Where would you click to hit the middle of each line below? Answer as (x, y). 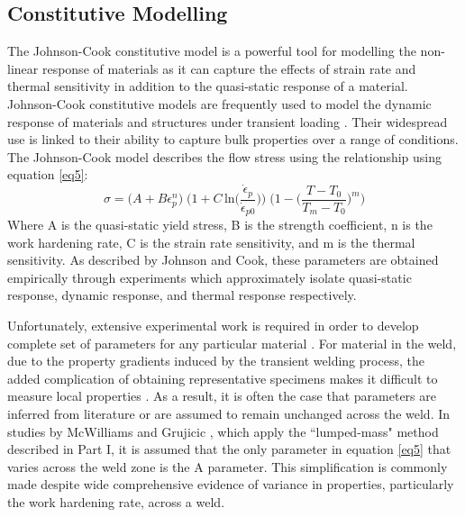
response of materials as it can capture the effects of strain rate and (229, 68)
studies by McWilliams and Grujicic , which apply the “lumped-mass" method (223, 431)
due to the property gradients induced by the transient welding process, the (216, 361)
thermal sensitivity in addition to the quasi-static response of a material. (208, 86)
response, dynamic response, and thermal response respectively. (182, 295)
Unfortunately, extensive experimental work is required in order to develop (213, 326)
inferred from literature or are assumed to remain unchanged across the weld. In (229, 414)
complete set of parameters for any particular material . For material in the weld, (232, 343)
